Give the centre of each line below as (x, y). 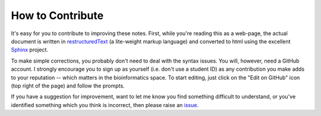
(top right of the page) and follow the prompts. (68, 86)
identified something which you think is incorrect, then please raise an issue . (105, 105)
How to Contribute (57, 15)
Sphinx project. (30, 50)
